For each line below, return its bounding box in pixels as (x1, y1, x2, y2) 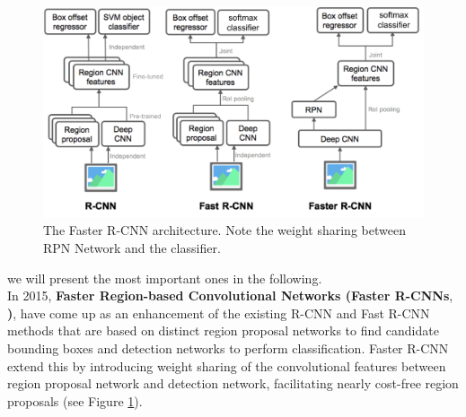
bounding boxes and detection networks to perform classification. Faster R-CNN (7, 338, 449, 357)
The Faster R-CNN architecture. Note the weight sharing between (43, 221, 406, 239)
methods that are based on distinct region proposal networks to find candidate (7, 321, 439, 340)
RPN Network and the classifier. (43, 238, 221, 256)
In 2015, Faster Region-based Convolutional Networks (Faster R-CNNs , (7, 286, 453, 305)
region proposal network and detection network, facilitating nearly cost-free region (7, 374, 459, 393)
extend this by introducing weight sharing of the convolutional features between (7, 356, 446, 375)
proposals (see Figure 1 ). (7, 391, 143, 410)
